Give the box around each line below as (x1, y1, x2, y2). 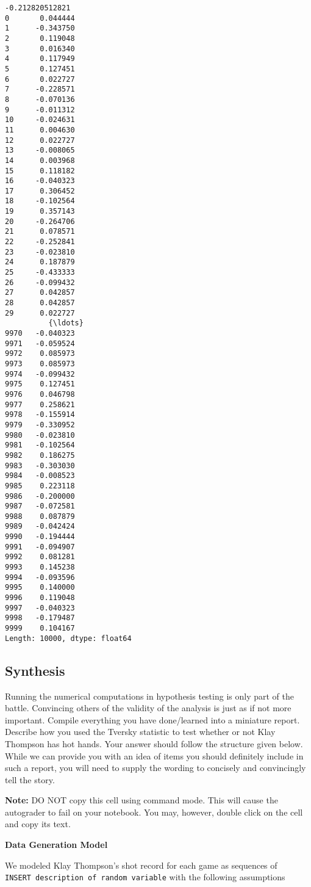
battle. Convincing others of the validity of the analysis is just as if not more (5, 701, 291, 714)
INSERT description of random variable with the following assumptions (5, 871, 285, 883)
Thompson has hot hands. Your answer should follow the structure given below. (5, 737, 303, 750)
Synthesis (5, 661, 65, 679)
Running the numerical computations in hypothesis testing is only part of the (5, 689, 294, 702)
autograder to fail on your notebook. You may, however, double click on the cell (5, 805, 303, 818)
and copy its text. (5, 817, 71, 830)
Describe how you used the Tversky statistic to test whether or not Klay (5, 725, 276, 738)
